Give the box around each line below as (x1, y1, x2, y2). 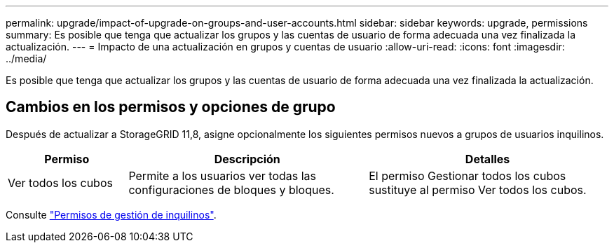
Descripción (214, 151, 280, 166)
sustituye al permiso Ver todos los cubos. (369, 182, 587, 197)
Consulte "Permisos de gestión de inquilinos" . (6, 208, 217, 221)
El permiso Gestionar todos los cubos (369, 168, 566, 183)
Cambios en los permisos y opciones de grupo (6, 98, 336, 116)
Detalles (465, 151, 510, 166)
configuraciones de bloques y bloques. (128, 182, 334, 197)
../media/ (6, 53, 47, 64)
